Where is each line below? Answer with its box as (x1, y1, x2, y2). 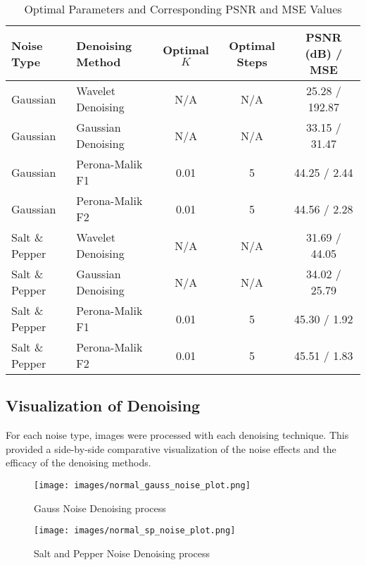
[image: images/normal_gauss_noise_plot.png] (34, 480, 251, 490)
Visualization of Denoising (6, 395, 201, 416)
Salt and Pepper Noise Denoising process (34, 545, 210, 560)
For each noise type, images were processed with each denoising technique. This (6, 428, 349, 442)
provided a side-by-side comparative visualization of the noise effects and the (6, 441, 336, 456)
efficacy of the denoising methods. (6, 455, 151, 470)
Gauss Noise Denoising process (34, 500, 166, 515)
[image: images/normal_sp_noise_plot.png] (34, 526, 236, 536)
